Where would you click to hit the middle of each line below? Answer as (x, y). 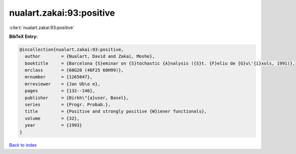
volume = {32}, (52, 118)
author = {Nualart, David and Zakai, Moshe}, (90, 56)
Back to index (23, 145)
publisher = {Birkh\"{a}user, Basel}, (77, 98)
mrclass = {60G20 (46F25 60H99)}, (74, 70)
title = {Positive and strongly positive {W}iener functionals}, (116, 111)
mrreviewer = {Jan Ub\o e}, (63, 84)
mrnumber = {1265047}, (59, 77)
